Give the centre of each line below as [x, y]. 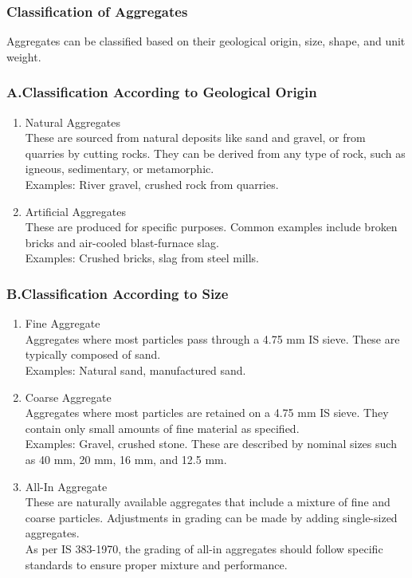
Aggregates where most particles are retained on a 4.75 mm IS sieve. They [207, 413]
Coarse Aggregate [68, 397]
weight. [24, 56]
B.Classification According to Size [118, 293]
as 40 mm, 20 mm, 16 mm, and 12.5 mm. [126, 459]
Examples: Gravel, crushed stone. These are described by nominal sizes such [211, 444]
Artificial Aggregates [75, 211]
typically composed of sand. [93, 354]
